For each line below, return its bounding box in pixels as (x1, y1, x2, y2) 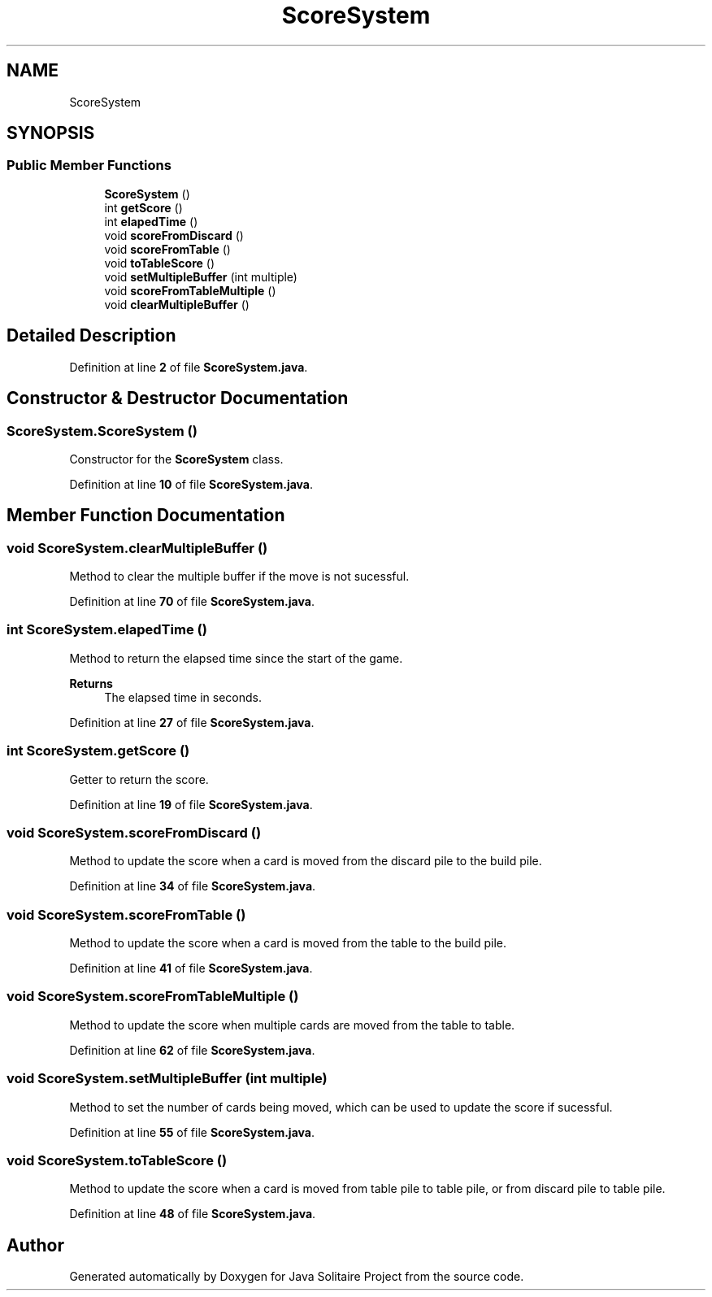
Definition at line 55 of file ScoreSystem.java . (69, 1125, 315, 1139)
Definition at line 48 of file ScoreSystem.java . (69, 1207, 316, 1221)
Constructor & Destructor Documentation (7, 388, 349, 409)
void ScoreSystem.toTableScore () (7, 1151, 228, 1169)
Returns (69, 676, 113, 690)
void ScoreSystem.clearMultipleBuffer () (7, 539, 268, 556)
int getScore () (104, 200, 183, 215)
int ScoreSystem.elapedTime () (7, 621, 207, 638)
